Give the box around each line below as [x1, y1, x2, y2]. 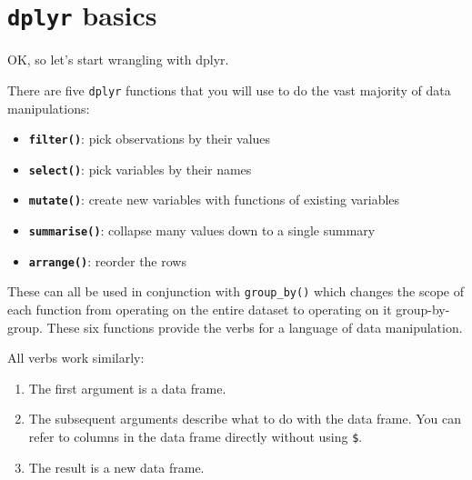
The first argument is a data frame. [28, 378, 226, 397]
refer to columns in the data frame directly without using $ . [28, 427, 363, 445]
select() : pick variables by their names [28, 159, 252, 178]
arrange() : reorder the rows [28, 251, 186, 270]
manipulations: [7, 98, 90, 117]
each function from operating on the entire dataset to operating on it [7, 300, 392, 319]
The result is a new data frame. [28, 457, 205, 476]
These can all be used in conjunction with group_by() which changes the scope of [7, 282, 464, 301]
